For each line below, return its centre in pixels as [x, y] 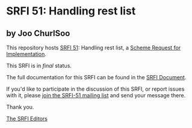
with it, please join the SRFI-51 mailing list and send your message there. [96, 95]
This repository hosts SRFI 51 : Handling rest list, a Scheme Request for [94, 47]
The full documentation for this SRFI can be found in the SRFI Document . [96, 77]
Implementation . [26, 54]
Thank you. [20, 107]
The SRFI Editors [27, 119]
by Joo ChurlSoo [38, 33]
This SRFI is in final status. [39, 66]
